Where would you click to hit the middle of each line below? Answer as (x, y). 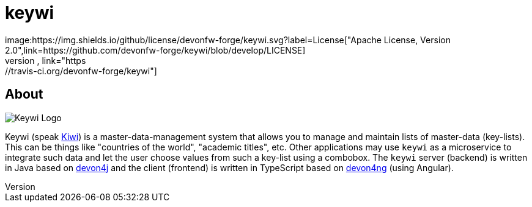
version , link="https (46, 60)
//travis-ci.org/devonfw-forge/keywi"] (81, 71)
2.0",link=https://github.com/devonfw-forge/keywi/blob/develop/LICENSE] (155, 50)
